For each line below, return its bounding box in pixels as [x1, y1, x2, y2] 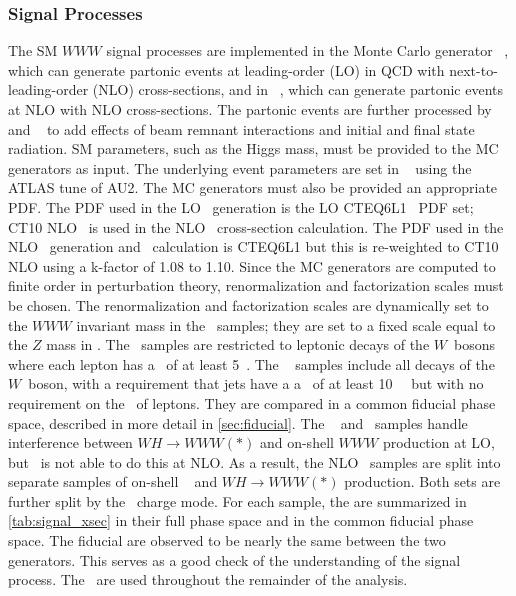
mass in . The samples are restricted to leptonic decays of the [46, 334, 430, 355]
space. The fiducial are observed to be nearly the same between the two [8, 530, 446, 551]
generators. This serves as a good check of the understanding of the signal [8, 549, 461, 570]
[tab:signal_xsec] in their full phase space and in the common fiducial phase [8, 510, 474, 531]
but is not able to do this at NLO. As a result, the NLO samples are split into [8, 451, 501, 472]
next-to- [449, 59, 498, 80]
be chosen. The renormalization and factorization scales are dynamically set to [8, 294, 489, 315]
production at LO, [382, 432, 495, 453]
